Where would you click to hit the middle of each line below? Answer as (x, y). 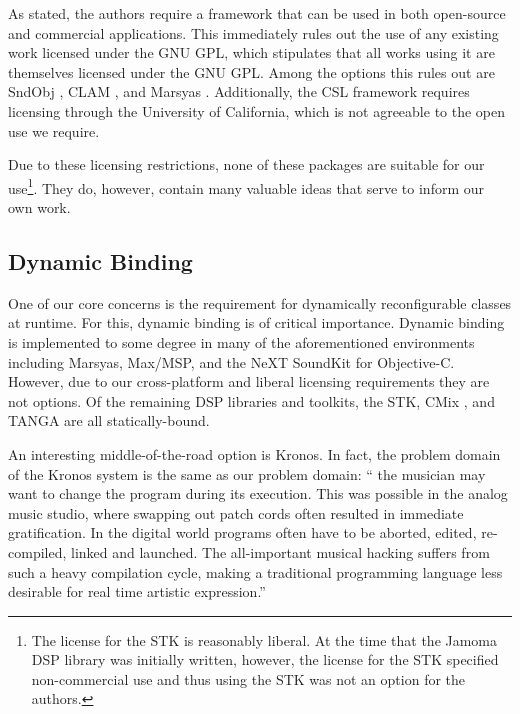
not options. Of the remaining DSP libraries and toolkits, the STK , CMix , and (251, 400)
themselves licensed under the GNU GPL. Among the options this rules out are (251, 71)
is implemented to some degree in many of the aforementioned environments (241, 341)
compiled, (37, 551)
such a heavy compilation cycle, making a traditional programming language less (255, 571)
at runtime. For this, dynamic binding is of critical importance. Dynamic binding (256, 322)
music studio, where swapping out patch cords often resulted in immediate (236, 512)
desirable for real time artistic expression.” (137, 591)
